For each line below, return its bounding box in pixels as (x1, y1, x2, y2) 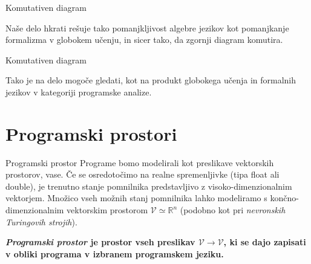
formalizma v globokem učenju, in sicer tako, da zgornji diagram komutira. (5, 33, 283, 46)
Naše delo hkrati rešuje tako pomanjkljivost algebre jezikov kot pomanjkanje (5, 21, 289, 34)
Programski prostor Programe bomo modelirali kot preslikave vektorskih (5, 156, 274, 169)
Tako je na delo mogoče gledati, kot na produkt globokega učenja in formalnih (5, 74, 296, 86)
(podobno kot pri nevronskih (180, 204, 286, 216)
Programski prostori (5, 121, 177, 146)
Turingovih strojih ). (5, 215, 77, 228)
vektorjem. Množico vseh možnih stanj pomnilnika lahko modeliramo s (5, 192, 267, 204)
